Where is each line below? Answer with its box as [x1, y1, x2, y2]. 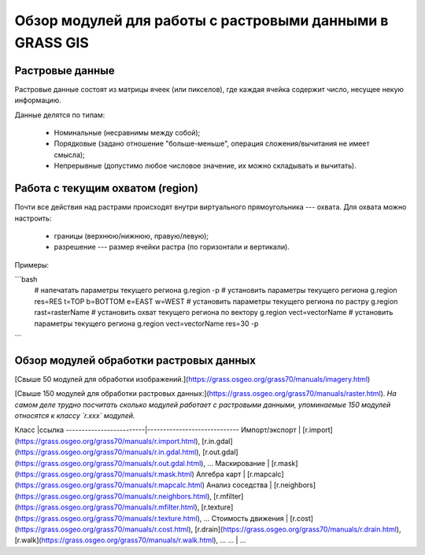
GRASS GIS [14, 34, 90, 51]
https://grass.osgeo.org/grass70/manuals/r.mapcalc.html [17, 480, 202, 490]
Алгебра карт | [195, 469, 246, 479]
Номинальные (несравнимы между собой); [54, 128, 201, 138]
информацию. [14, 95, 62, 105]
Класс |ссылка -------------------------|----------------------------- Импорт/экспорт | [14, 425, 301, 435]
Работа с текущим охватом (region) [14, 182, 198, 195]
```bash [14, 275, 38, 284]
